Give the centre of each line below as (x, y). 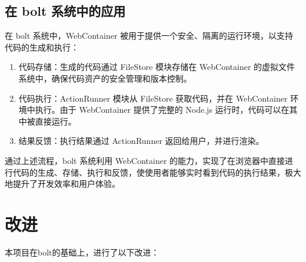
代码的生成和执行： (42, 47)
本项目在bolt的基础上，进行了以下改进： (82, 252)
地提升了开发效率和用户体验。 (62, 184)
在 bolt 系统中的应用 (65, 11)
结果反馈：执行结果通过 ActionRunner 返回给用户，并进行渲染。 (141, 141)
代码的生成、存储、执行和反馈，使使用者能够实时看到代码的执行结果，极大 (157, 172)
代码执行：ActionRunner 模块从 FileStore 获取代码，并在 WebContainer (153, 98)
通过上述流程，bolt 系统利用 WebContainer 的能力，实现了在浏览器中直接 (145, 160)
